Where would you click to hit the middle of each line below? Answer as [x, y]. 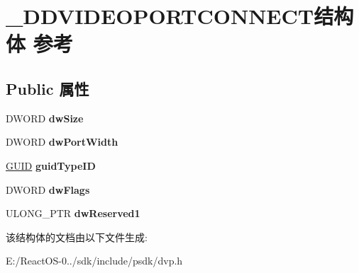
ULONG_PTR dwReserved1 [73, 213]
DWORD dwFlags [48, 189]
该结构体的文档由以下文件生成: [77, 237]
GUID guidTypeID [51, 165]
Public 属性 [48, 88]
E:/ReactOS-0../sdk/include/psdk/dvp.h [94, 261]
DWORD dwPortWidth [62, 142]
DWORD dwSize [45, 118]
